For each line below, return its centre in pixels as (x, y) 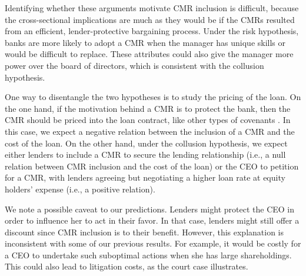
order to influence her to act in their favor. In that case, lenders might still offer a (152, 220)
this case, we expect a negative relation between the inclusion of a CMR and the (150, 131)
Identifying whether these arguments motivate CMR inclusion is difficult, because (152, 8)
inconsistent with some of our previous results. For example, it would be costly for (153, 243)
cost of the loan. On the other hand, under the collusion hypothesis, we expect (146, 143)
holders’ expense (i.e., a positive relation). (80, 189)
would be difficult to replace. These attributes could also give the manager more (149, 54)
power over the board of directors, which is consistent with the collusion (134, 65)
